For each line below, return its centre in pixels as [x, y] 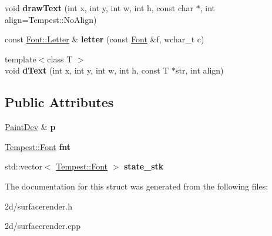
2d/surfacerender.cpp [43, 226]
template [21, 59]
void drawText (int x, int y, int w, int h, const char [99, 8]
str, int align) [200, 70]
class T [60, 59]
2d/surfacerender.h [38, 206]
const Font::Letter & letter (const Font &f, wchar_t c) [105, 39]
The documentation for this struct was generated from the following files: [137, 186]
